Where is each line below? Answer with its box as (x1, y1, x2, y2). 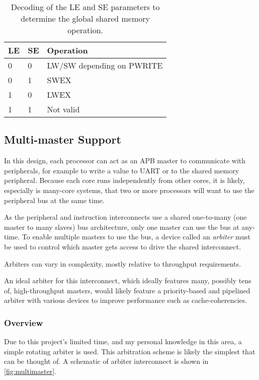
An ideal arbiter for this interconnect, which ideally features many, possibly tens (4, 275, 251, 286)
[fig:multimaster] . (4, 365, 56, 376)
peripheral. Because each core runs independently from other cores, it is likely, (4, 175, 245, 185)
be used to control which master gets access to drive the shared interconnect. (4, 241, 241, 251)
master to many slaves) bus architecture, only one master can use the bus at (4, 221, 239, 232)
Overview (4, 316, 43, 329)
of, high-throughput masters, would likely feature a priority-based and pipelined (4, 285, 250, 295)
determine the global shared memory (21, 13, 150, 24)
